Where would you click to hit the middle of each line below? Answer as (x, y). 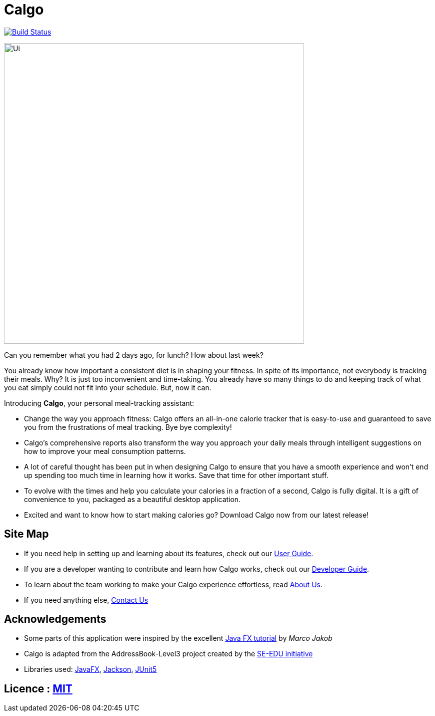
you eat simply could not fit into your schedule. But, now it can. (108, 387)
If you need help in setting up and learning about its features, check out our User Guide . (169, 553)
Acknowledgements (55, 619)
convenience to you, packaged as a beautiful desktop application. (132, 499)
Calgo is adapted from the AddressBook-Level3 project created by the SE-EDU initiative (168, 654)
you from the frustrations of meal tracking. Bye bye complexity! (128, 427)
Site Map (26, 534)
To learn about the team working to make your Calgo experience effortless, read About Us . (173, 584)
